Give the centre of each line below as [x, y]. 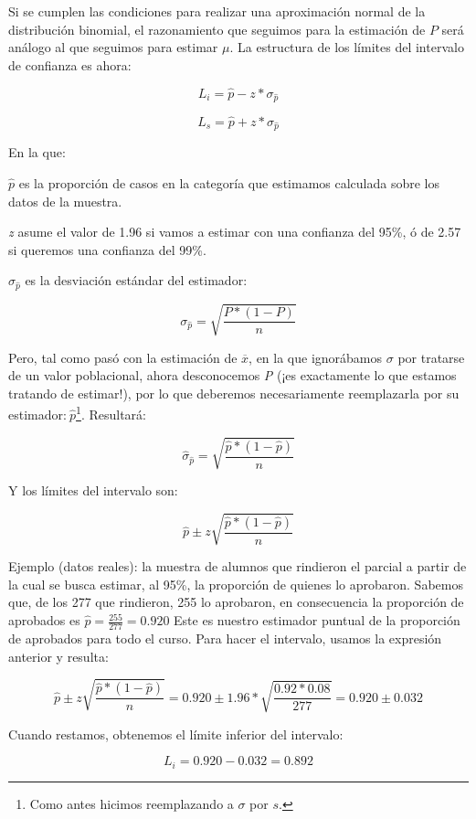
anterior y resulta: [58, 656]
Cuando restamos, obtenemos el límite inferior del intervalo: [176, 734]
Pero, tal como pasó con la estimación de [123, 357]
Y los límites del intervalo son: [93, 490]
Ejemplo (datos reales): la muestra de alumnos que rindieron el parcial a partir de [238, 566]
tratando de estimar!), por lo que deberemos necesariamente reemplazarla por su [234, 393]
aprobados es [44, 620]
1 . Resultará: [111, 413]
